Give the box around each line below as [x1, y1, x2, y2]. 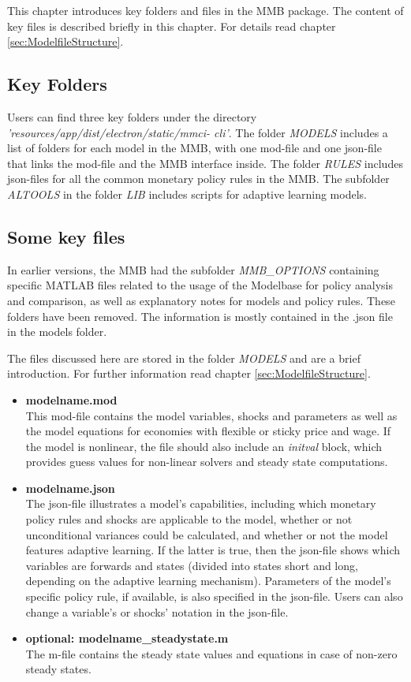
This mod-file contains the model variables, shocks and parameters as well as [25, 407, 398, 423]
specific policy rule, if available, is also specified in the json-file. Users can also [25, 588, 403, 605]
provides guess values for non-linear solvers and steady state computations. [25, 453, 388, 470]
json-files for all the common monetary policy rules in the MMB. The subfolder [7, 170, 390, 187]
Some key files [7, 224, 125, 248]
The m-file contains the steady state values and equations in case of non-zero [25, 645, 398, 662]
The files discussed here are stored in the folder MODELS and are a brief [7, 349, 361, 366]
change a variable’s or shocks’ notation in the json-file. [25, 603, 289, 620]
